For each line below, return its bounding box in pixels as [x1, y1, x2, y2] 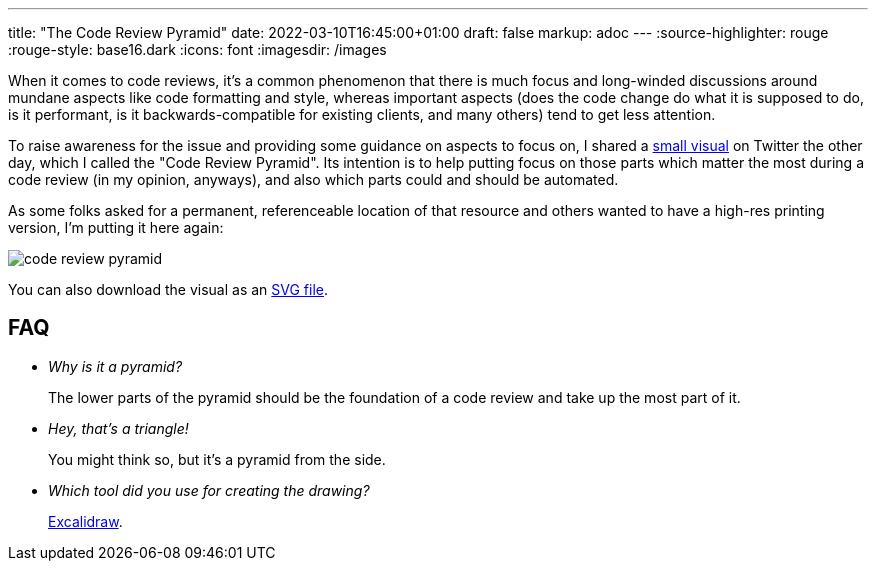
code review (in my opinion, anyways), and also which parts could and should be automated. [8, 171, 619, 188]
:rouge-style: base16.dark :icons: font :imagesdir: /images [8, 41, 387, 58]
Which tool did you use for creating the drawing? [48, 481, 370, 499]
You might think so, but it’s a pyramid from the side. [48, 450, 386, 468]
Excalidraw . [48, 512, 123, 530]
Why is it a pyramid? [48, 357, 183, 375]
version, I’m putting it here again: [8, 219, 224, 236]
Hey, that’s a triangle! [48, 419, 189, 437]
